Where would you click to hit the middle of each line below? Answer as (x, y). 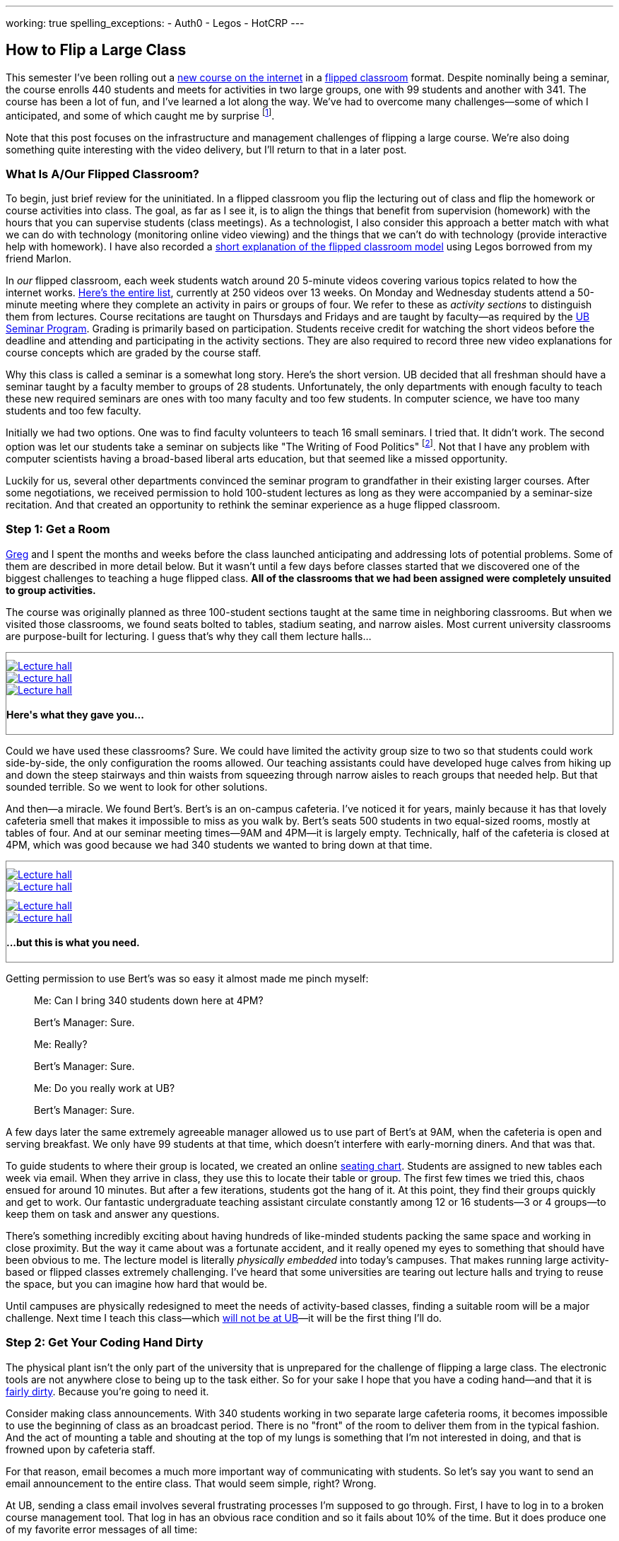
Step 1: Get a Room (58, 529)
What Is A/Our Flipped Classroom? (103, 174)
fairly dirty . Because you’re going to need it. (107, 1391)
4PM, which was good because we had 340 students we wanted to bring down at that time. (219, 844)
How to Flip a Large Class (96, 50)
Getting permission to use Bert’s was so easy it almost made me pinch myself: (187, 979)
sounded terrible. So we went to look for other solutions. (137, 786)
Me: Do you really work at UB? (105, 1088)
